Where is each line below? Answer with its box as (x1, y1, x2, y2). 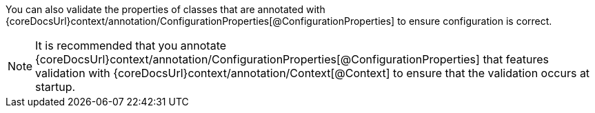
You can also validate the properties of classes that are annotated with (6, 3, 325, 15)
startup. (35, 80, 76, 94)
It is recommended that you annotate (35, 39, 227, 52)
